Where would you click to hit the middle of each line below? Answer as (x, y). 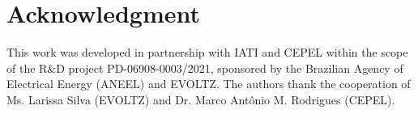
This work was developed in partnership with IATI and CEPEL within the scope (207, 52)
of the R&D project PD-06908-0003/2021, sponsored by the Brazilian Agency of (205, 68)
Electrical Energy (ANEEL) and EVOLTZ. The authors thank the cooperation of (209, 84)
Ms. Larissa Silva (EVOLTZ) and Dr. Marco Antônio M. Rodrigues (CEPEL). (201, 99)
